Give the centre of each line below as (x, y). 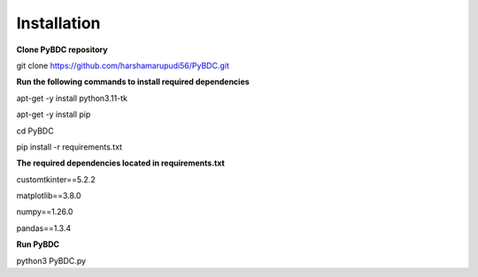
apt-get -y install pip (54, 114)
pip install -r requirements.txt (69, 147)
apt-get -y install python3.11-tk (72, 98)
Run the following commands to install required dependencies (133, 82)
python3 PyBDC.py (51, 260)
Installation (58, 23)
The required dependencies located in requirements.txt (120, 163)
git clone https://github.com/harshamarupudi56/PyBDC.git (123, 65)
